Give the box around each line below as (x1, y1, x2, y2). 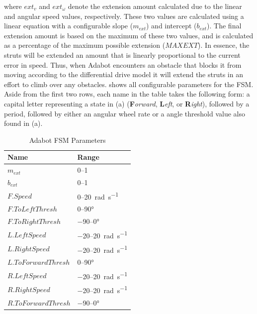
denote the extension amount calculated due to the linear (68, 1, 242, 11)
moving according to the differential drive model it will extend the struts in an (4, 69, 243, 80)
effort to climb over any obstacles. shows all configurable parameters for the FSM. (4, 79, 254, 89)
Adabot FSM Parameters (29, 134, 106, 145)
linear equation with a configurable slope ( (4, 20, 133, 31)
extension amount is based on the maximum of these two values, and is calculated (4, 30, 254, 40)
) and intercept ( (146, 20, 197, 31)
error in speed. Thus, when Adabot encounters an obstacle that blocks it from (4, 59, 242, 70)
